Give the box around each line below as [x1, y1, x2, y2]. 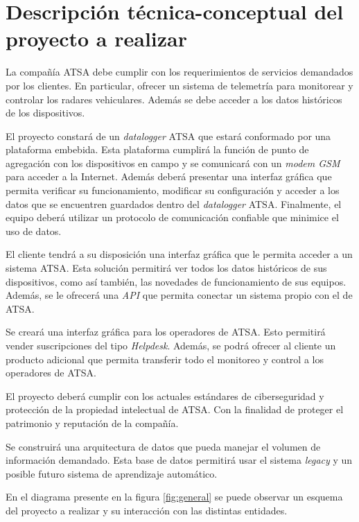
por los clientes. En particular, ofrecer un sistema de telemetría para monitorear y [6, 78, 353, 92]
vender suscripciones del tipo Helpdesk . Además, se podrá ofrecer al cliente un [6, 338, 336, 352]
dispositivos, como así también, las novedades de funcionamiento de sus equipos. [6, 274, 347, 288]
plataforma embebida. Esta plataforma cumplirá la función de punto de [6, 142, 309, 157]
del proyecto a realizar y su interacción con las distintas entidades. [6, 503, 288, 517]
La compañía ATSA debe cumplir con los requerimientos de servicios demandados [6, 64, 353, 79]
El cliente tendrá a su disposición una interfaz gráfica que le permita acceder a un [6, 247, 353, 261]
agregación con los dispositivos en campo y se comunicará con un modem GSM [6, 155, 340, 170]
